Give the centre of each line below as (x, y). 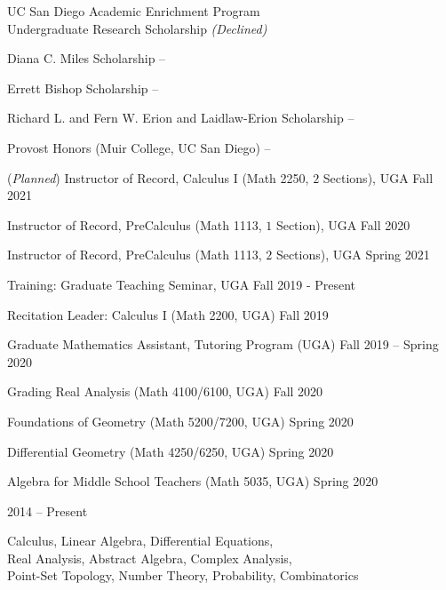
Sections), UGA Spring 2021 (353, 255)
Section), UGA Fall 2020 (343, 224)
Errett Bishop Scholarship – (83, 88)
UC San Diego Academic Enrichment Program (134, 11)
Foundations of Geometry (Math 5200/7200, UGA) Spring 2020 (180, 421)
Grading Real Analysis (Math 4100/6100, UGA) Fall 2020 (165, 391)
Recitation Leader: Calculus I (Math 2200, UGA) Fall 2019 (168, 314)
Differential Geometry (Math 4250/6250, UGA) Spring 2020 (171, 451)
